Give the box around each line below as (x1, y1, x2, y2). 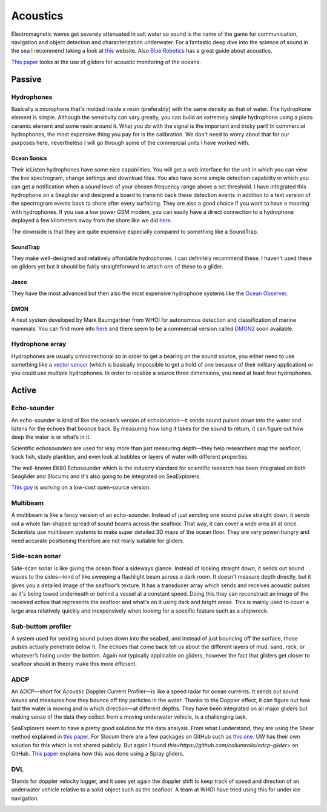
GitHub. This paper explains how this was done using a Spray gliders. (11, 750, 185, 757)
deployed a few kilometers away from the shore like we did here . (11, 217, 173, 224)
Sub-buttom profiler (11, 622, 72, 630)
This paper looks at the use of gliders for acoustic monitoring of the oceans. (11, 58, 201, 65)
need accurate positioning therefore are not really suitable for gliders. (11, 537, 185, 544)
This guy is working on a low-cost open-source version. (11, 484, 151, 491)
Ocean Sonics (11, 155, 48, 162)
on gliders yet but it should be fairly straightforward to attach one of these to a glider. (11, 263, 223, 270)
